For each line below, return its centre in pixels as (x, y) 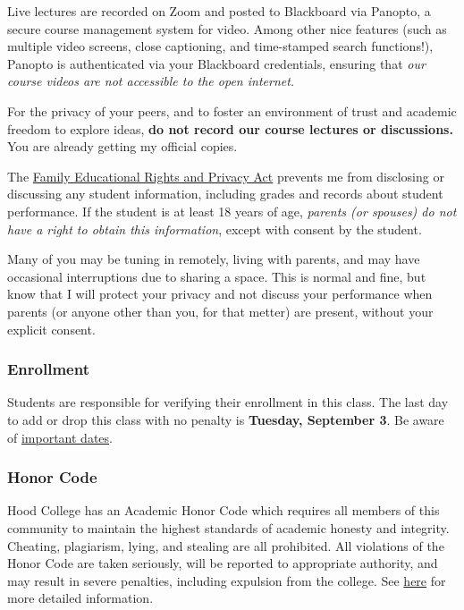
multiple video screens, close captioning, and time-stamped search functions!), (220, 46)
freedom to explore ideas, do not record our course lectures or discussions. (230, 128)
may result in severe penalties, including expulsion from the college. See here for (227, 580)
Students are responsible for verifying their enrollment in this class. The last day (228, 402)
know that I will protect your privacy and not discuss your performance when (220, 294)
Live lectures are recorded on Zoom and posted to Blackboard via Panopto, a (219, 11)
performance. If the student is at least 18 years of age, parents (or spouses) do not (232, 211)
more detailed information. (80, 598)
